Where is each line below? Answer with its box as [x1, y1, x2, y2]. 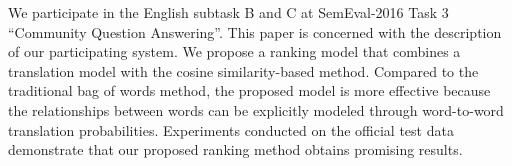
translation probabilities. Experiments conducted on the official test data [8, 119, 454, 140]
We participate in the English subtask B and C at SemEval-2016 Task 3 [8, 2, 449, 22]
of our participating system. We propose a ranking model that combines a [8, 41, 461, 62]
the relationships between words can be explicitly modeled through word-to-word [8, 99, 504, 120]
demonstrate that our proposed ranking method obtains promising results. [8, 139, 463, 160]
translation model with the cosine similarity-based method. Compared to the [8, 60, 479, 81]
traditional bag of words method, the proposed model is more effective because [8, 80, 491, 101]
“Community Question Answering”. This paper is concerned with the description [8, 21, 502, 42]
